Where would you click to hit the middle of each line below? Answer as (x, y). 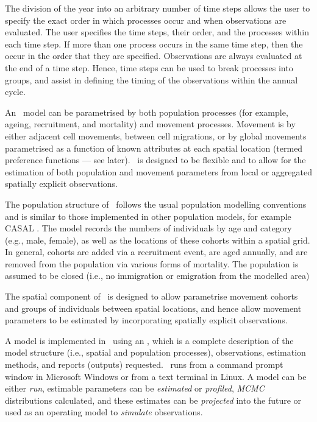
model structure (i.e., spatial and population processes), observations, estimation (155, 352)
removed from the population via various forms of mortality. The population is (152, 263)
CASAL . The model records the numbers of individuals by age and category (148, 228)
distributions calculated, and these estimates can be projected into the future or (153, 400)
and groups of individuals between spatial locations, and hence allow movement (153, 308)
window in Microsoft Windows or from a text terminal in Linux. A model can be (156, 376)
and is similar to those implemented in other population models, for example (148, 216)
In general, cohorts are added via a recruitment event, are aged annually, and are (156, 252)
